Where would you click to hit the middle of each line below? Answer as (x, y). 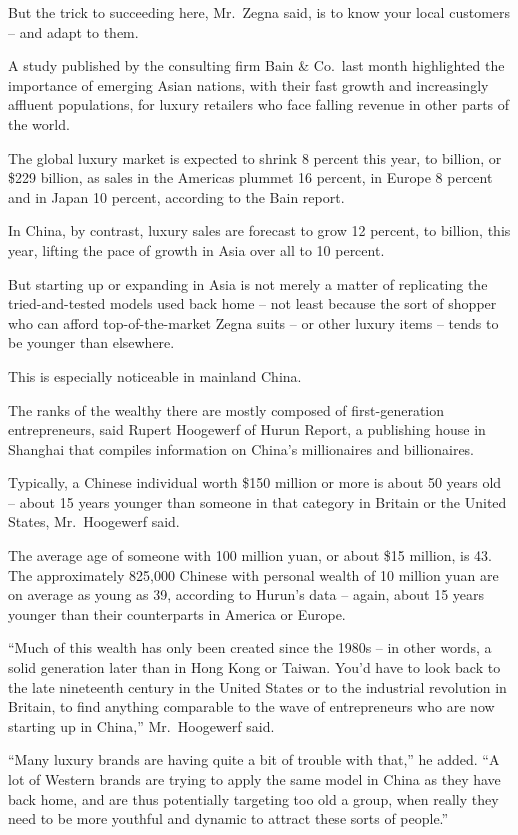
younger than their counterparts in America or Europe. (177, 613)
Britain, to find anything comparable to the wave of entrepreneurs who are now (251, 706)
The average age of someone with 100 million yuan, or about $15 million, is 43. (250, 555)
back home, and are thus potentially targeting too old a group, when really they (253, 798)
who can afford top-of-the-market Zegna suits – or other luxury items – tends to (253, 322)
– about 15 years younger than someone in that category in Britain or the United (257, 501)
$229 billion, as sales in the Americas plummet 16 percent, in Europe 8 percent (250, 177)
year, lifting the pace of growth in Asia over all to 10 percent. (196, 249)
